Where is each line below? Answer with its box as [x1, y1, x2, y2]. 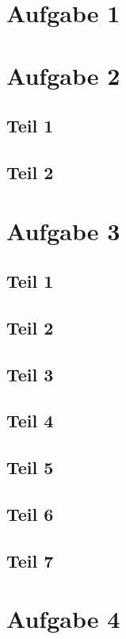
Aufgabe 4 [6, 603, 120, 635]
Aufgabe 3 [6, 214, 120, 247]
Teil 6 [6, 501, 54, 526]
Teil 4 [6, 408, 54, 433]
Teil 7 [6, 548, 54, 572]
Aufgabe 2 [6, 59, 120, 91]
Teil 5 [6, 455, 54, 480]
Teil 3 [6, 362, 54, 386]
